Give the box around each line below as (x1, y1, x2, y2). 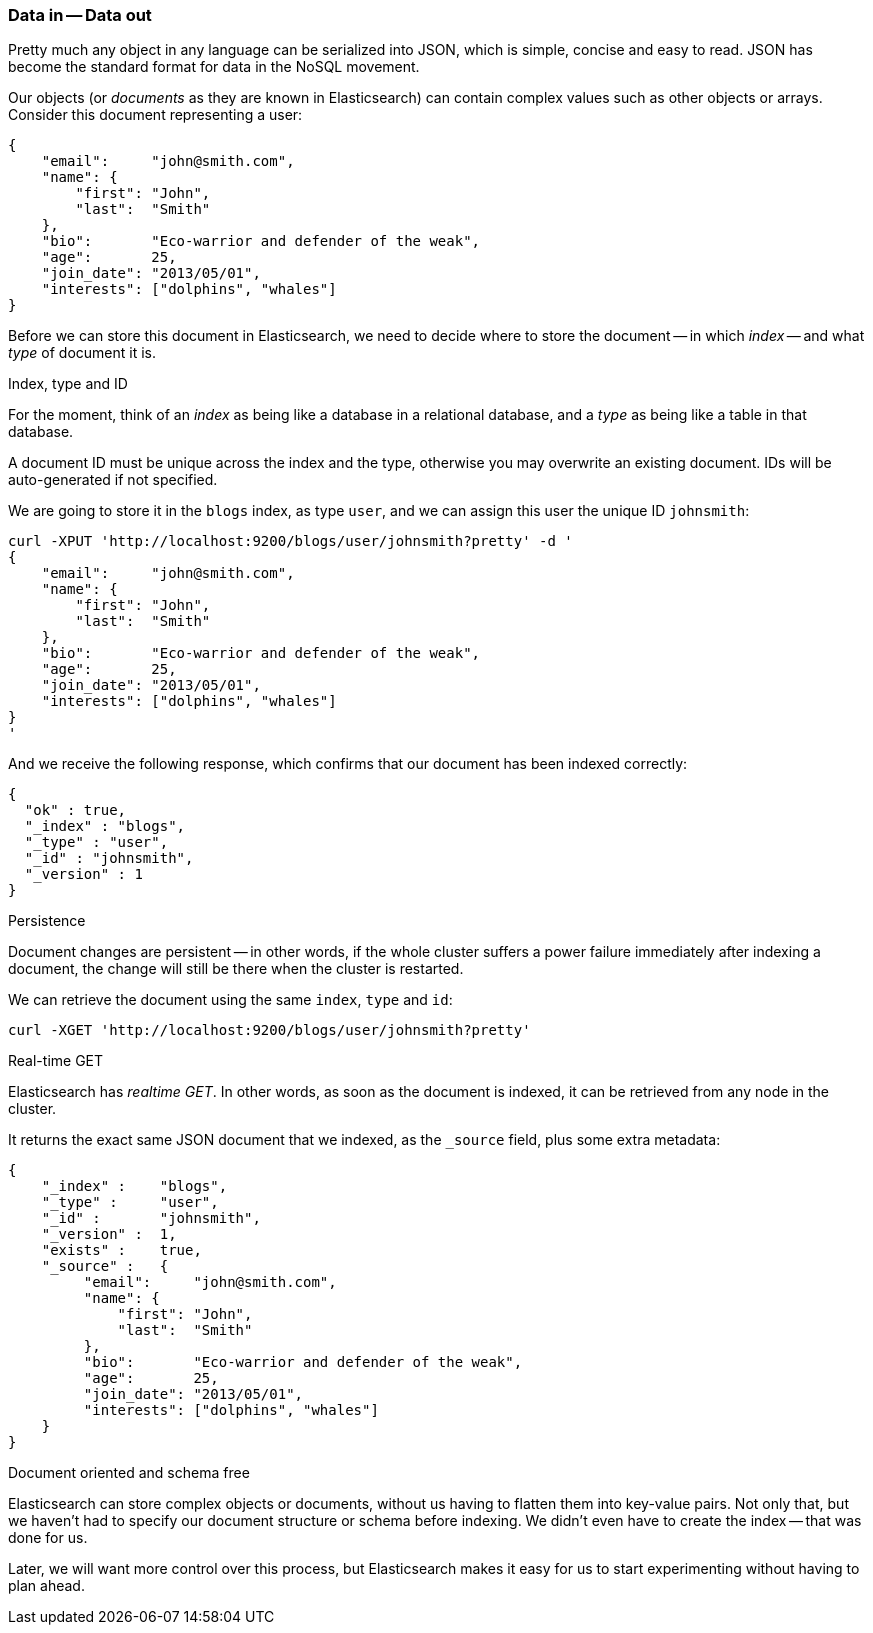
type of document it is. (8, 344, 157, 362)
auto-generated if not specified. (8, 471, 218, 489)
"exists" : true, (41, 1242, 202, 1259)
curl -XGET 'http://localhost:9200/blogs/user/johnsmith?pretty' (8, 1022, 531, 1039)
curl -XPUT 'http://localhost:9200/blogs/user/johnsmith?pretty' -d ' (8, 533, 573, 550)
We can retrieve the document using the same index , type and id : (8, 991, 453, 1009)
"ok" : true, (24, 802, 127, 819)
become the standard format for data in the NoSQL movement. (8, 58, 420, 76)
